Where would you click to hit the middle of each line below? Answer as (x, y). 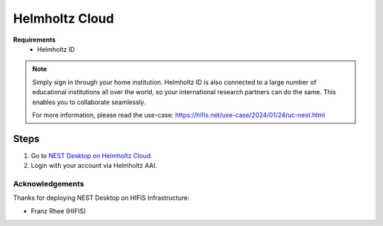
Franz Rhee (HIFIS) (59, 211)
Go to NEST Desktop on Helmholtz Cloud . (91, 155)
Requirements (34, 40)
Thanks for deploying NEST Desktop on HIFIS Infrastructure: (101, 198)
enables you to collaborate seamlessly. (89, 102)
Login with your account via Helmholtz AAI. (94, 166)
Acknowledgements (49, 183)
